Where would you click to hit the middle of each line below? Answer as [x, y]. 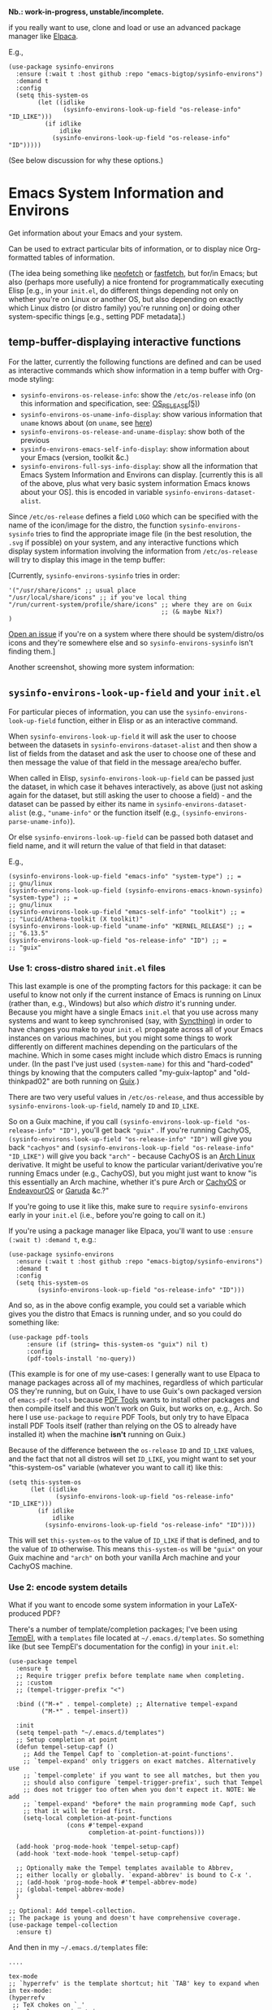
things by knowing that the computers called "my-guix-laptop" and [120, 1072]
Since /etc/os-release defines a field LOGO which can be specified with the [133, 516]
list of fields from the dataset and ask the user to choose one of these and [132, 754]
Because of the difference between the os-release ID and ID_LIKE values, [132, 1450]
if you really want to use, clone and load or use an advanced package [125, 27]
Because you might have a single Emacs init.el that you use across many [134, 1012]
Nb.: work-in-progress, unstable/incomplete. [86, 12]
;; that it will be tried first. [80, 1811]
